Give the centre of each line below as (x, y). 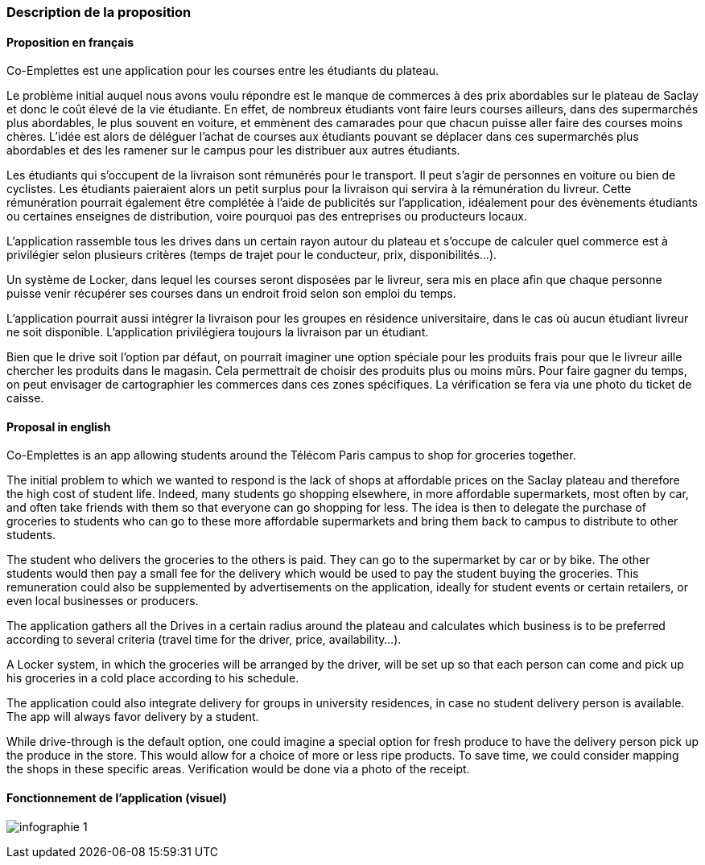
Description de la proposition (99, 12)
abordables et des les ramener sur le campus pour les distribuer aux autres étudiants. (233, 150)
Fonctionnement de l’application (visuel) (117, 798)
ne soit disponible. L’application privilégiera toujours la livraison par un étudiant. (218, 332)
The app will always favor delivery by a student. (133, 717)
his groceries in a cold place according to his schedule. (153, 678)
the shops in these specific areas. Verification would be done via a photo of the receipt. (238, 769)
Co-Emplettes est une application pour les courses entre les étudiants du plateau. (223, 71)
